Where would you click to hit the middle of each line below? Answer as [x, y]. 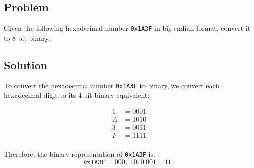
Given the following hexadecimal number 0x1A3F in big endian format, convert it [127, 28]
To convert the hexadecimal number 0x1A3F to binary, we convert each [112, 85]
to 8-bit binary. [27, 38]
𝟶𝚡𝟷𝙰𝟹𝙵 [94, 162]
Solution [26, 64]
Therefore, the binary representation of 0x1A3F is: [80, 154]
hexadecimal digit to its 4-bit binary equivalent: [77, 95]
